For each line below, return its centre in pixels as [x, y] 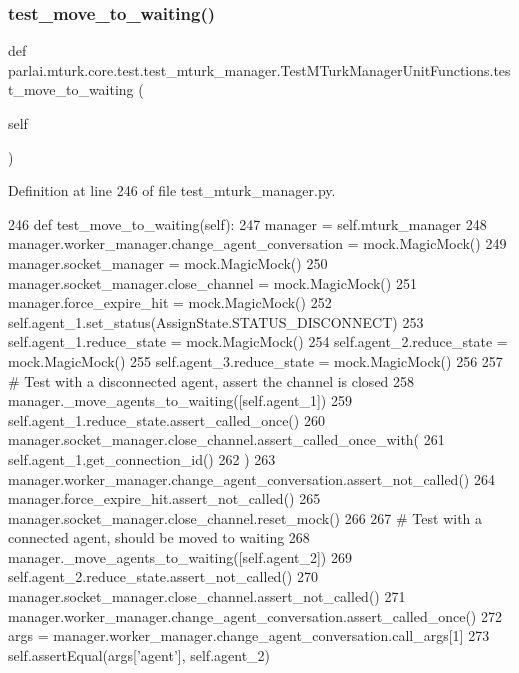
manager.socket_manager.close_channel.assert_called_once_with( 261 [226, 439]
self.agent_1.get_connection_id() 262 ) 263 [142, 458]
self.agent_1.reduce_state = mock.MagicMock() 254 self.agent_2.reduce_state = [258, 341]
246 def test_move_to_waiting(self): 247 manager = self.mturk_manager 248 [247, 223]
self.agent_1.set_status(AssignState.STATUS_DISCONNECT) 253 [216, 321]
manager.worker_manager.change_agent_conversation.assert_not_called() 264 [251, 478]
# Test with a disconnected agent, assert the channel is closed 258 [211, 380]
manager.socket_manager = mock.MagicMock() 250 [168, 262]
